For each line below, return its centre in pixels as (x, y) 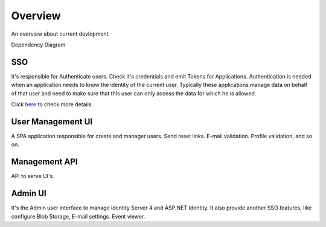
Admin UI (29, 193)
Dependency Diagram (38, 45)
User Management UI (52, 122)
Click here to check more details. (52, 104)
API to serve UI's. (33, 176)
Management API (44, 162)
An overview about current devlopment (60, 34)
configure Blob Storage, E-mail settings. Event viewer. (78, 216)
